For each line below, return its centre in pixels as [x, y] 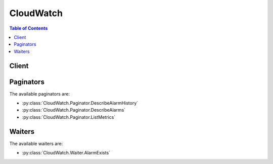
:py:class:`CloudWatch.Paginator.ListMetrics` [69, 117]
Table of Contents [29, 28]
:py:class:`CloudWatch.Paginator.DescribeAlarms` [74, 110]
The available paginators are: [40, 94]
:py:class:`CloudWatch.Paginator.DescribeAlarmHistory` [80, 103]
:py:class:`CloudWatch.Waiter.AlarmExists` [66, 153]
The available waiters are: [36, 143]
